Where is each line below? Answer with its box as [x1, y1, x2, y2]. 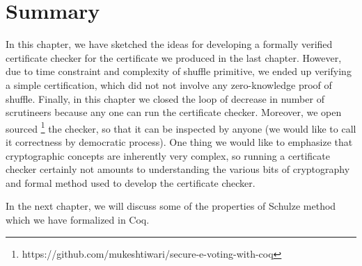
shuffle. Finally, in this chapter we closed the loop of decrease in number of [6, 91, 324, 106]
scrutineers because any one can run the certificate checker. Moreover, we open [6, 105, 342, 119]
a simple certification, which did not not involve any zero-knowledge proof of [6, 77, 332, 92]
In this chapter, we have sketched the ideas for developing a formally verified [6, 37, 333, 51]
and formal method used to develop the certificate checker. [6, 175, 255, 190]
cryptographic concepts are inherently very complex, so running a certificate [6, 148, 330, 163]
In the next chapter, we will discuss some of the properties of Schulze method [6, 199, 336, 213]
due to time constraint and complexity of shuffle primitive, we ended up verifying [6, 64, 352, 78]
